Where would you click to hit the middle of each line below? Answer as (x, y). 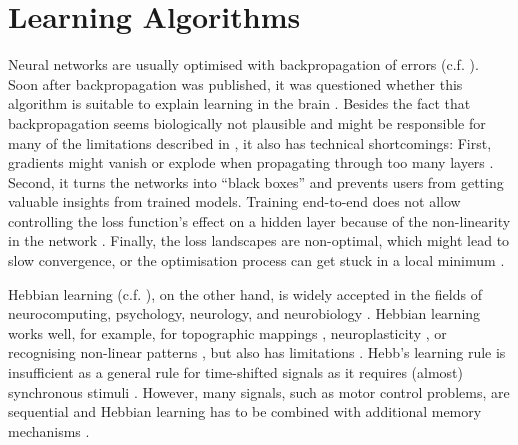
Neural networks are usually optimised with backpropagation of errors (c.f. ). (243, 64)
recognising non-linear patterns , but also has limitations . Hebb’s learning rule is (257, 352)
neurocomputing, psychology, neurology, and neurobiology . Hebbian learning (244, 313)
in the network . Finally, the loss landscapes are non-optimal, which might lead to (259, 240)
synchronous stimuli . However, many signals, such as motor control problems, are (259, 391)
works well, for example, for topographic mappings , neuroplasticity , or (227, 332)
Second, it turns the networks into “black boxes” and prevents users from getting (256, 181)
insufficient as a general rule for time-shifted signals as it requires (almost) (235, 372)
